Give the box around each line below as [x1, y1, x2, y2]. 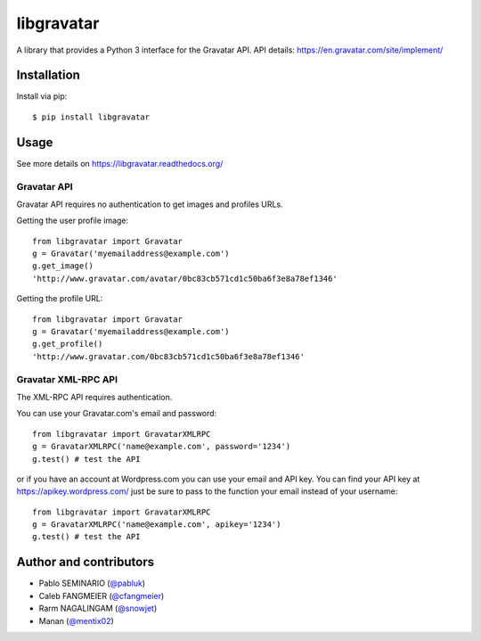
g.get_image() [32, 261, 94, 271]
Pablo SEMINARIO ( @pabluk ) [38, 578, 146, 588]
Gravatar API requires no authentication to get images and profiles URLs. [16, 199, 284, 210]
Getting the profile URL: [16, 293, 103, 304]
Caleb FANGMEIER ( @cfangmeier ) [38, 590, 165, 601]
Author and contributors [16, 555, 155, 570]
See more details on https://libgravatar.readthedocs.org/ [16, 158, 224, 168]
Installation [16, 68, 80, 83]
